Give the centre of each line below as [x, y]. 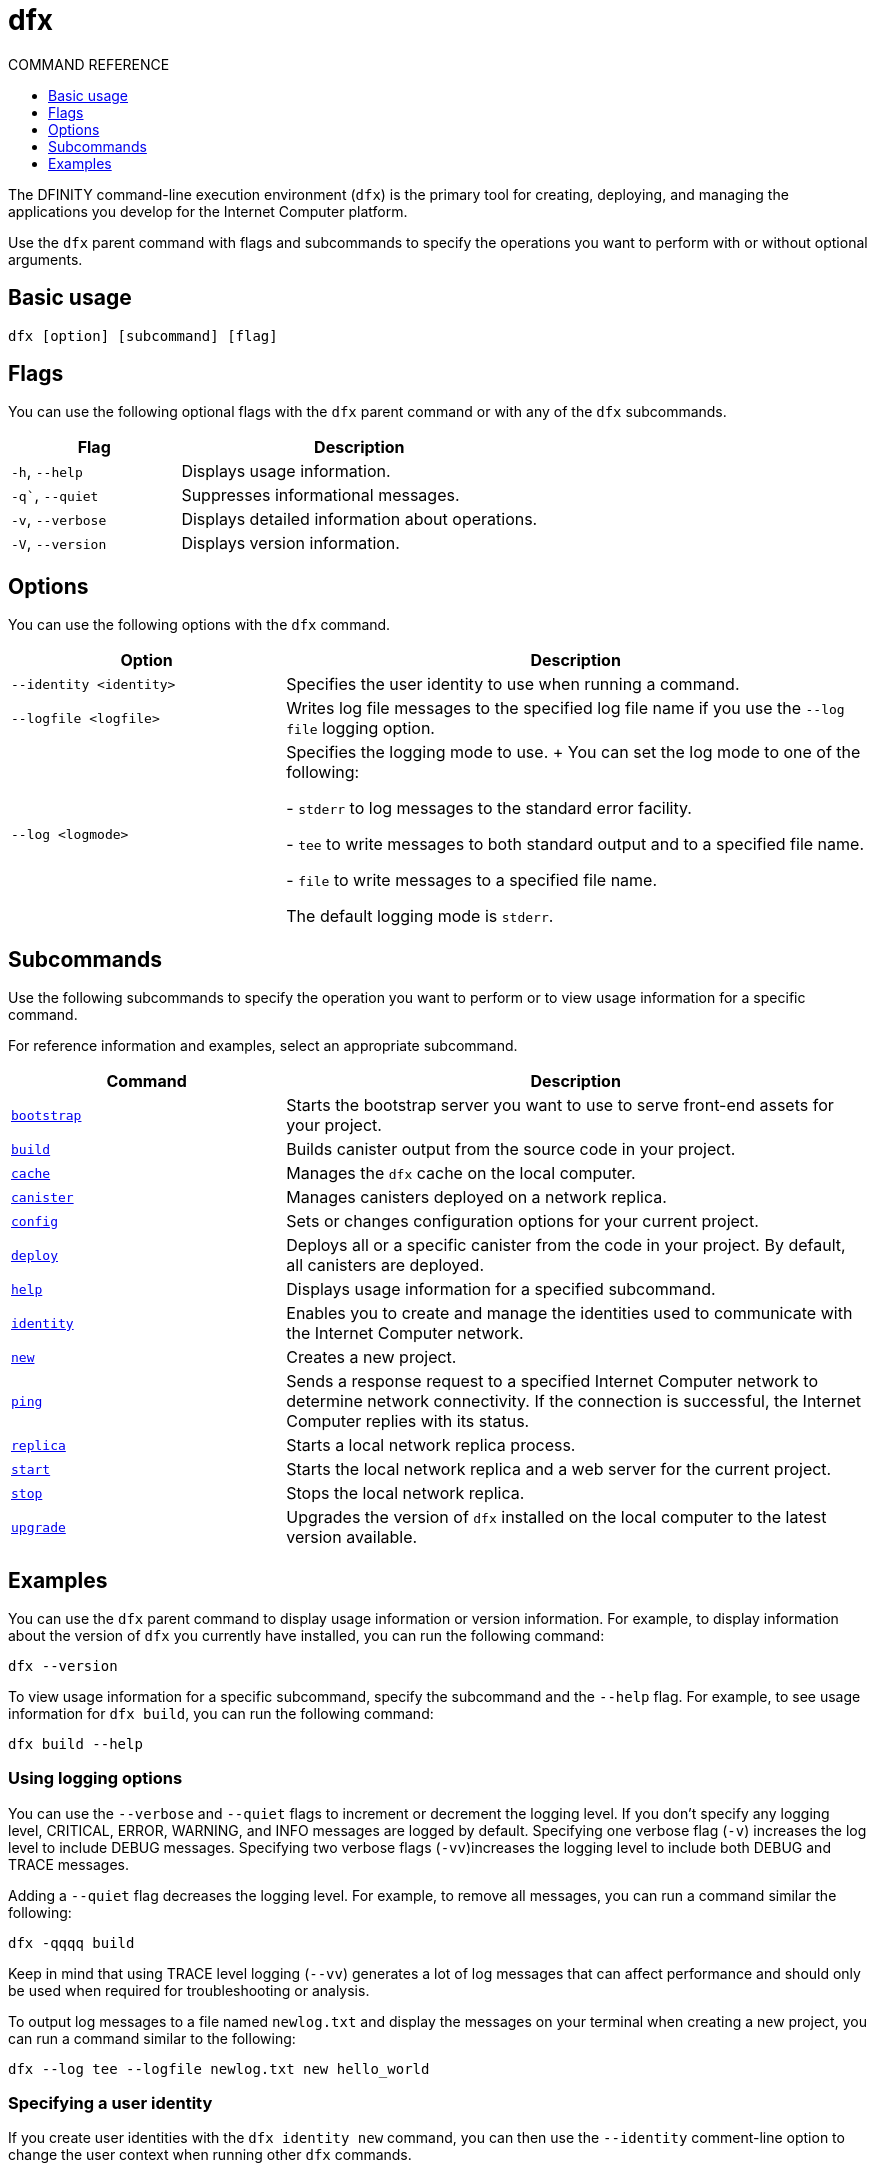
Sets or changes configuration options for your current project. [522, 1221]
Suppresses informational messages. [320, 495]
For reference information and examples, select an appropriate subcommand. [263, 1046]
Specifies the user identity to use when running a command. [513, 684]
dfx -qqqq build [71, 1942]
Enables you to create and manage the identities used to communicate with [569, 1313]
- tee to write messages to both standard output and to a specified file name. [575, 844]
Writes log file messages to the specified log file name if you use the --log [565, 708]
